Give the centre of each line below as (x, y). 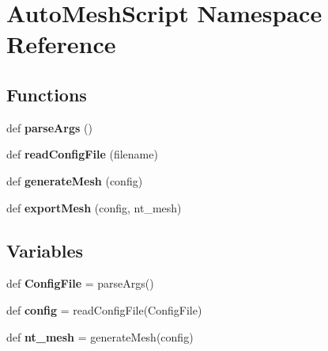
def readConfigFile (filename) (82, 154)
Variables (45, 250)
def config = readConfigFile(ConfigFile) (104, 309)
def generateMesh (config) (75, 180)
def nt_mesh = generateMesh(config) (100, 336)
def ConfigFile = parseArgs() (80, 283)
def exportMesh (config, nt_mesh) (94, 207)
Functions (47, 94)
